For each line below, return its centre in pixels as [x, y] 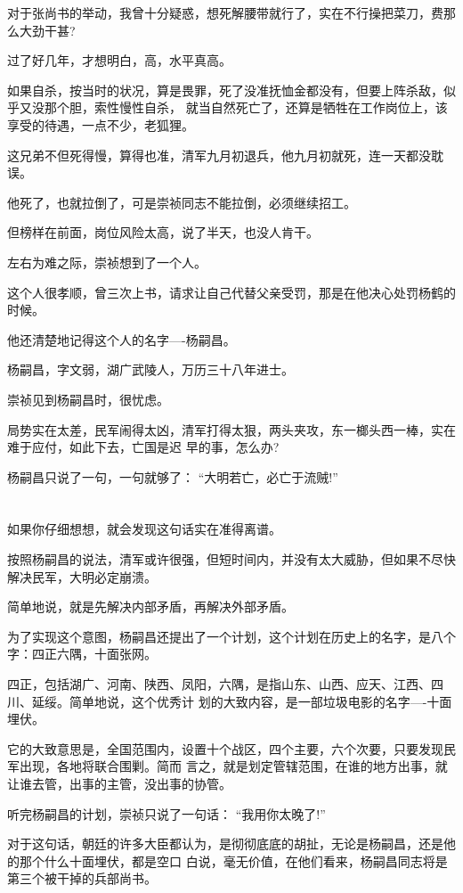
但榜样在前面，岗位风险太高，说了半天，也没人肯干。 [163, 232]
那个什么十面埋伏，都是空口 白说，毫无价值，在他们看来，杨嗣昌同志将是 [233, 860]
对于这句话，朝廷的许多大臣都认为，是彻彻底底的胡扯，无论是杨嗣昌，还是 [225, 844]
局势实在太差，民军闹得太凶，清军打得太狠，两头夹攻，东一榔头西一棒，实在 [231, 429]
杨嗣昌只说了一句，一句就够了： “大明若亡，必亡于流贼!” [173, 476]
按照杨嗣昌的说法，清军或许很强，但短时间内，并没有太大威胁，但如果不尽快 [231, 559]
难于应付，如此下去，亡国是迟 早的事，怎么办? [143, 447]
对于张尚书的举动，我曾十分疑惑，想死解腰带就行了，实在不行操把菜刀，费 [225, 12]
